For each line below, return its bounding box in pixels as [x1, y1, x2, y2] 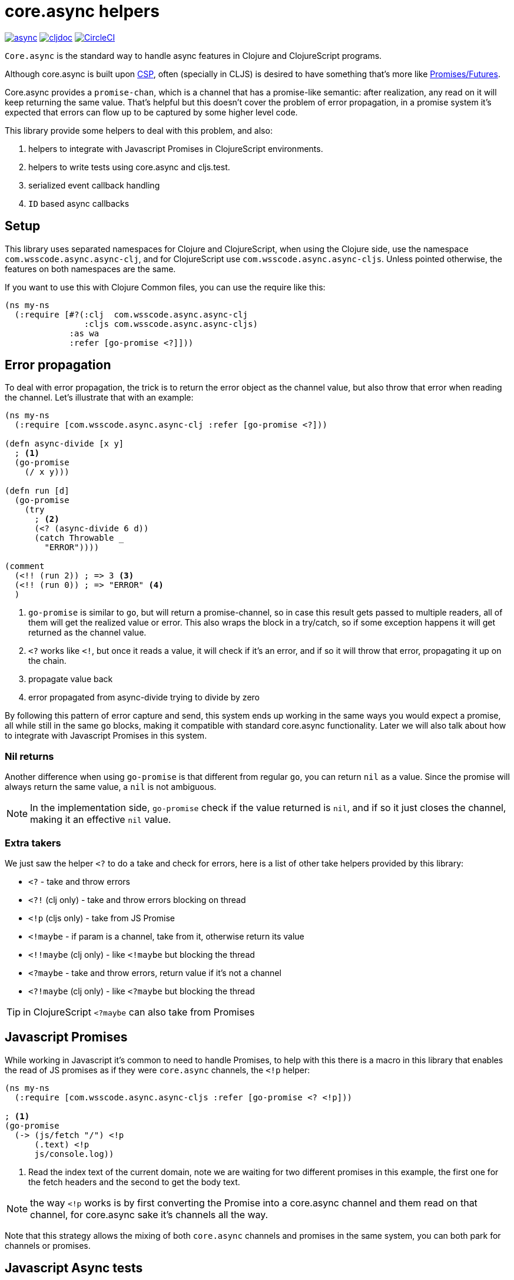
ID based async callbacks [28, 198, 130, 209]
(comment [5, 561, 45, 571]
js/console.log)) [34, 1149, 114, 1159]
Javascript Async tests [5, 1261, 143, 1276]
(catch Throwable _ [34, 533, 124, 543]
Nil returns [5, 750, 54, 762]
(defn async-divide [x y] [5, 439, 124, 449]
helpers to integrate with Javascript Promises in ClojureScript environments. [28, 143, 323, 154]
